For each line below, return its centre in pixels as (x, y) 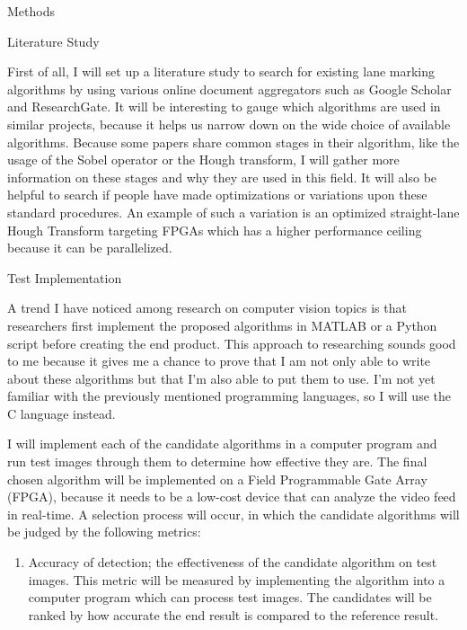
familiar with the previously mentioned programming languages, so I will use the (229, 396)
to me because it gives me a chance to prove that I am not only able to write (219, 361)
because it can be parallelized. (90, 248)
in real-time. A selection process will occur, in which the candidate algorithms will (233, 514)
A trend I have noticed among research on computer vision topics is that (207, 308)
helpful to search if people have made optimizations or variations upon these (217, 195)
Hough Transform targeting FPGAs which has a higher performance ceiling (215, 230)
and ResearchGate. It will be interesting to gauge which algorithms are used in (224, 106)
